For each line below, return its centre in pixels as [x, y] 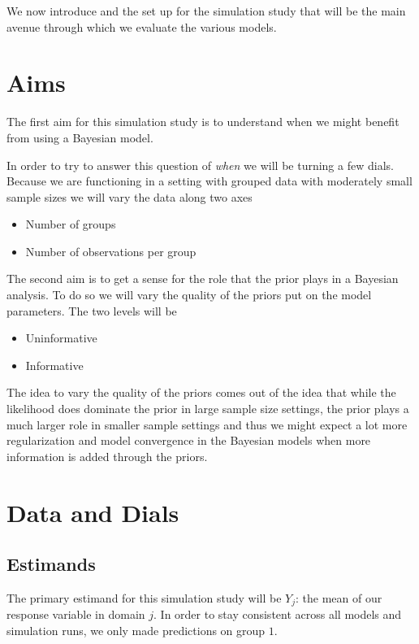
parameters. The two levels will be [92, 310]
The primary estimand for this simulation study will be [144, 597]
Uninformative [61, 338]
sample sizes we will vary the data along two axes [130, 196]
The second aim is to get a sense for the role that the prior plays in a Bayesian [203, 278]
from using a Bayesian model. [80, 137]
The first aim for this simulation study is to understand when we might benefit [203, 122]
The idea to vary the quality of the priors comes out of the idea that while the [201, 392]
